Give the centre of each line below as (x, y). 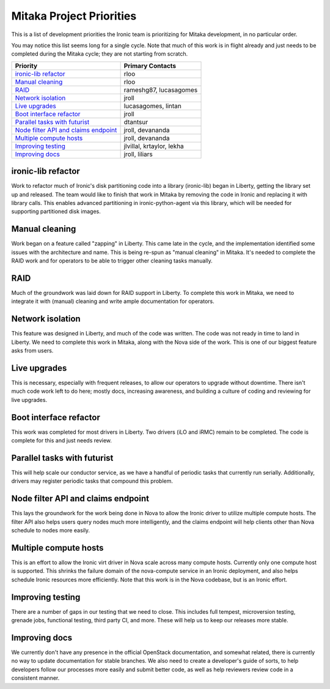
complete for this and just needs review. (62, 441)
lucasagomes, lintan (152, 106)
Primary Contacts (150, 65)
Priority (26, 65)
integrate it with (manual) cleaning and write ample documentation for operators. (113, 301)
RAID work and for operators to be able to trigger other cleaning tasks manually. (112, 261)
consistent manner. (35, 678)
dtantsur (136, 122)
